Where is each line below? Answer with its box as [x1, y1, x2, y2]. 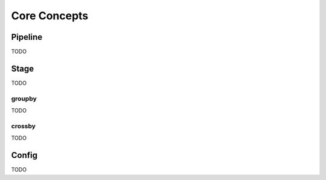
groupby [11, 94, 37, 102]
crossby [11, 122, 36, 130]
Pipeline [11, 32, 43, 42]
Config [11, 151, 37, 161]
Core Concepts [11, 9, 89, 22]
